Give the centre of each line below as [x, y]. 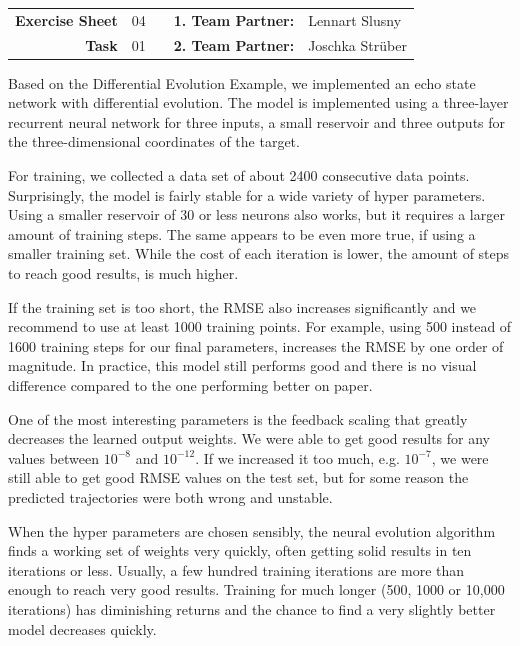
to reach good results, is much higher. [123, 273]
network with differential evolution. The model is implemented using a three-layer [258, 102]
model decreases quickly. [82, 628]
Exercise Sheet [66, 19]
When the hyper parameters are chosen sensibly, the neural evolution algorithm [252, 530]
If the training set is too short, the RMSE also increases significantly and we [242, 306]
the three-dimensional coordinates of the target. [154, 141]
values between [54, 457]
